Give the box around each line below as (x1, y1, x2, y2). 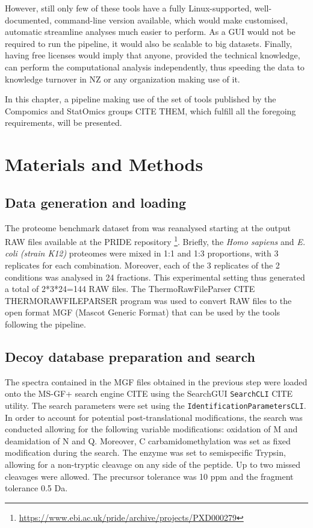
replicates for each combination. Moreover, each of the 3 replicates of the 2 (5, 258, 280, 271)
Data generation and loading (5, 193, 187, 211)
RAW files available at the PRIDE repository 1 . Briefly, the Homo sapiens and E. (5, 234, 306, 247)
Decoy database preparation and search (5, 347, 255, 365)
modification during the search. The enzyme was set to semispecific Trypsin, (5, 446, 286, 459)
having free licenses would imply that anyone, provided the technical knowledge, (5, 49, 300, 61)
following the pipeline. (5, 317, 86, 330)
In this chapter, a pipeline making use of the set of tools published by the (5, 93, 276, 105)
